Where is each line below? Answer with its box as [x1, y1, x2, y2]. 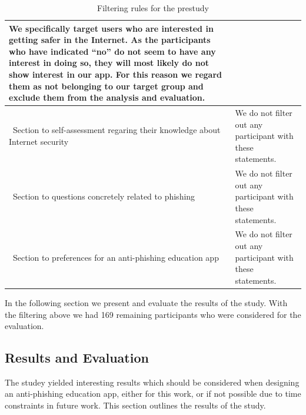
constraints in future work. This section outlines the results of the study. [5, 399, 266, 411]
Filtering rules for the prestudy [97, 2, 209, 14]
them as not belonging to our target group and [9, 79, 204, 92]
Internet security [9, 135, 69, 147]
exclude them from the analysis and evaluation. [9, 91, 205, 104]
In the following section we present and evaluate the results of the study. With [5, 296, 288, 308]
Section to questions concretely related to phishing [12, 190, 195, 202]
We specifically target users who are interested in [9, 22, 214, 34]
